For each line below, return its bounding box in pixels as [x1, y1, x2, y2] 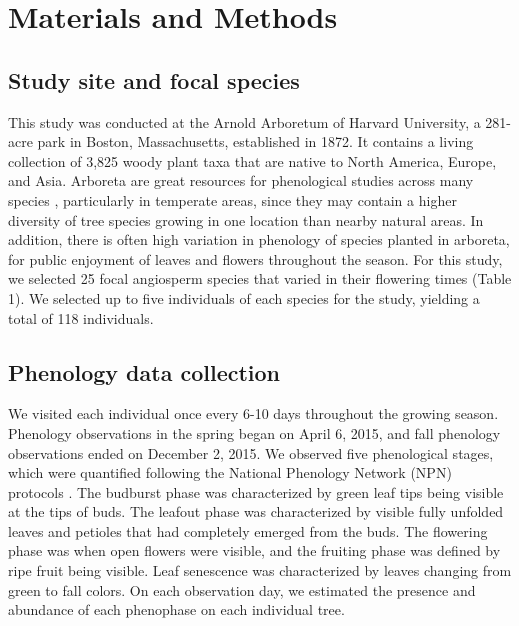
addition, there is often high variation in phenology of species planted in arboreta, [8, 229, 510, 250]
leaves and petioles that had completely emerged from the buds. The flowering [8, 520, 488, 541]
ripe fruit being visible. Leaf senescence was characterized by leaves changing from [8, 560, 512, 581]
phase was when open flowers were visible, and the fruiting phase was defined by [8, 540, 501, 561]
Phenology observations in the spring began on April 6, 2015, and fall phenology [8, 422, 501, 443]
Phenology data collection [8, 356, 281, 387]
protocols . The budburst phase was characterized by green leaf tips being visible [8, 481, 504, 502]
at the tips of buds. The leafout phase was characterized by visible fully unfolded [8, 501, 504, 522]
